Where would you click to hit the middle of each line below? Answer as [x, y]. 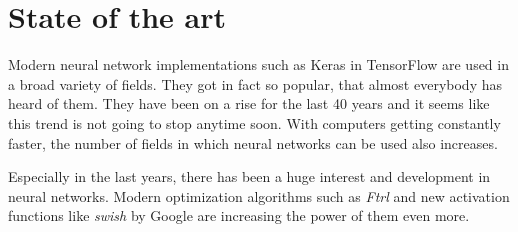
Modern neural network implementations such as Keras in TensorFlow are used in [258, 64]
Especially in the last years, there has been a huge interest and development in [249, 176]
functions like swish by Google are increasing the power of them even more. [239, 215]
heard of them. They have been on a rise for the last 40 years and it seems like [249, 103]
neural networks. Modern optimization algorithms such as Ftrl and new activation [259, 195]
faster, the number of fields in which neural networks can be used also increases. [253, 142]
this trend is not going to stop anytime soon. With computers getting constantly [254, 122]
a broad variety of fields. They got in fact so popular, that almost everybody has [255, 83]
